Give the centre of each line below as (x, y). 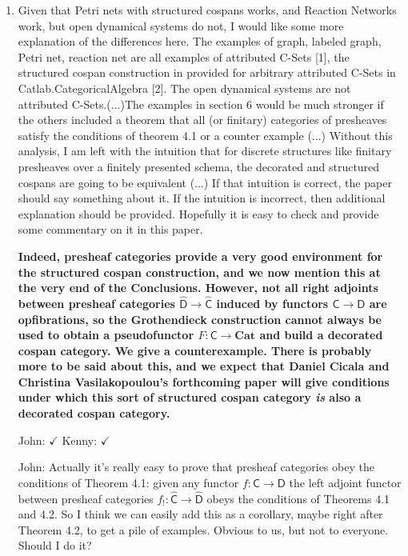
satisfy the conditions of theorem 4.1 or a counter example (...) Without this (205, 135)
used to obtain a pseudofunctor (106, 335)
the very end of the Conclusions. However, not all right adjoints (198, 288)
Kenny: (80, 440)
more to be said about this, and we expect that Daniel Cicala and (204, 366)
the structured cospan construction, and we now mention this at (199, 272)
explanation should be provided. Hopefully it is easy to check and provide (198, 213)
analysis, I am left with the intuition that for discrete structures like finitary (205, 151)
